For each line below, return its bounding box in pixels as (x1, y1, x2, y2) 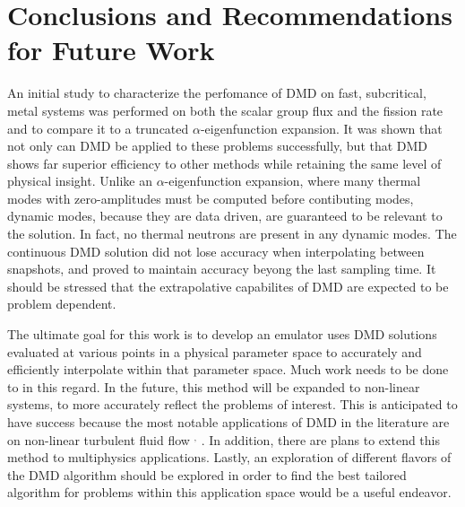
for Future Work (7, 31, 215, 68)
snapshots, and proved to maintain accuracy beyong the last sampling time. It (7, 259, 436, 278)
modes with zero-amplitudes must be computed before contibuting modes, (7, 188, 414, 207)
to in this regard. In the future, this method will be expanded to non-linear (7, 377, 420, 396)
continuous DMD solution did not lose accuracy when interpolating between (7, 241, 425, 260)
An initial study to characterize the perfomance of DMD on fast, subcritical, (7, 83, 426, 102)
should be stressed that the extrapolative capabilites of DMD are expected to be (7, 276, 449, 295)
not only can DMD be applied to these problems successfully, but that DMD (7, 136, 428, 155)
